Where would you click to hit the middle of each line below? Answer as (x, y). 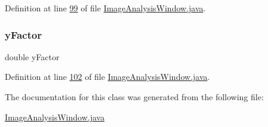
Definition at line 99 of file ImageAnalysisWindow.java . (105, 8)
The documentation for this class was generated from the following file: (134, 97)
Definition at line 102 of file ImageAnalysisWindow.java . (107, 77)
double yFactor (32, 56)
